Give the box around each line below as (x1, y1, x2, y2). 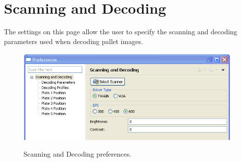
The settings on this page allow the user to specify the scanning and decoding (4, 26, 238, 37)
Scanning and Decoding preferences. (24, 149, 132, 159)
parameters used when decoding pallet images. (4, 36, 143, 46)
